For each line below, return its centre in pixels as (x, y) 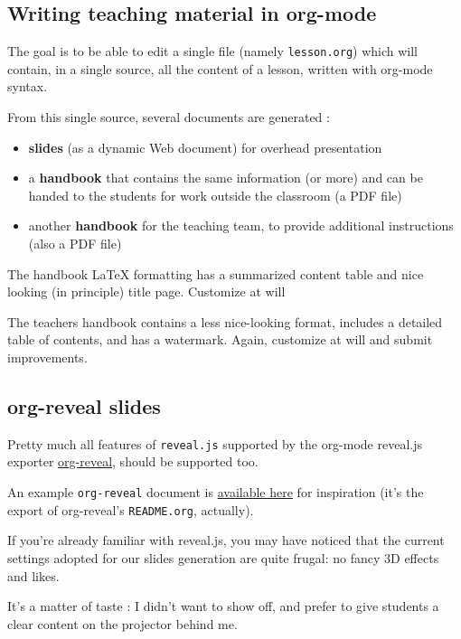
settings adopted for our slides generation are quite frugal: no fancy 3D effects (223, 557)
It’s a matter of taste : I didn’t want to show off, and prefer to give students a (223, 606)
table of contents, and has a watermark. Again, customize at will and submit (220, 339)
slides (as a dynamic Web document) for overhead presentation (205, 147)
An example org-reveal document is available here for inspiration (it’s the (216, 492)
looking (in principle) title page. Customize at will (146, 291)
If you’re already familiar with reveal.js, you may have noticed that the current (226, 540)
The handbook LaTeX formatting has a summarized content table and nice (216, 273)
